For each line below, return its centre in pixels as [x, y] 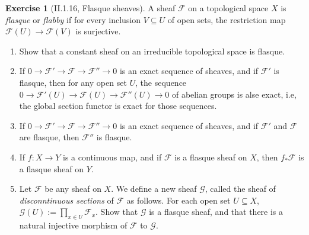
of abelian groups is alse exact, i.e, [234, 94]
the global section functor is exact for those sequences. [118, 106]
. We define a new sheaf [154, 189]
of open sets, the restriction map [227, 19]
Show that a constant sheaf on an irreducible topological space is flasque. [152, 51]
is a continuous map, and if [112, 157]
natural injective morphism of [73, 225]
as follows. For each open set [179, 200]
